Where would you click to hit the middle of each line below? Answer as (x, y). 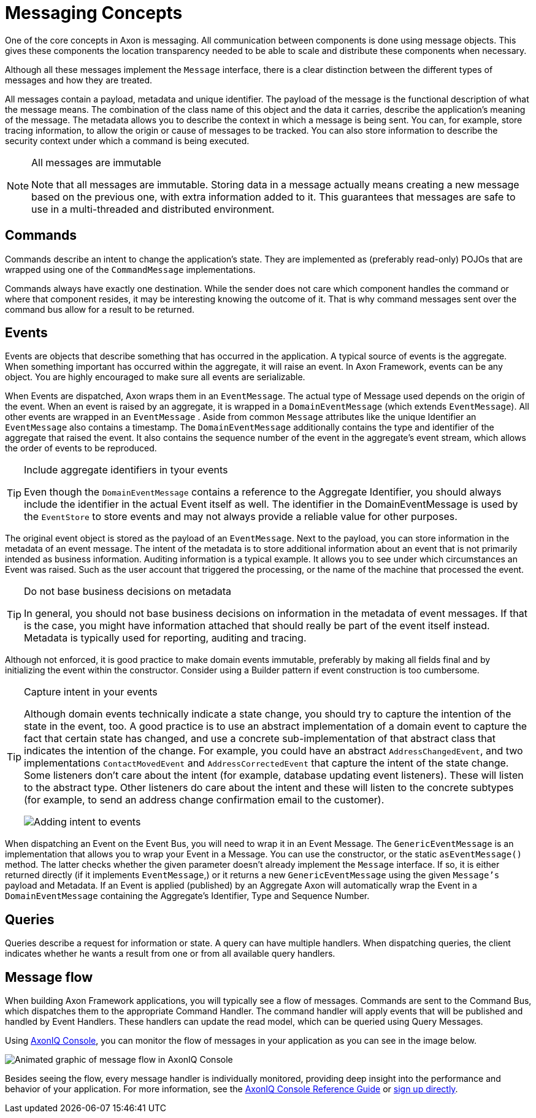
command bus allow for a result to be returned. (100, 309)
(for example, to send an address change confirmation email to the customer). (204, 800)
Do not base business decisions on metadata (128, 592)
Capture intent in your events (91, 692)
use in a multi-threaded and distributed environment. (153, 209)
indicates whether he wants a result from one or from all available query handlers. (170, 954)
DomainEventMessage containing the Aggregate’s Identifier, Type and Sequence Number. (187, 896)
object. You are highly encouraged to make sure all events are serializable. (155, 377)
